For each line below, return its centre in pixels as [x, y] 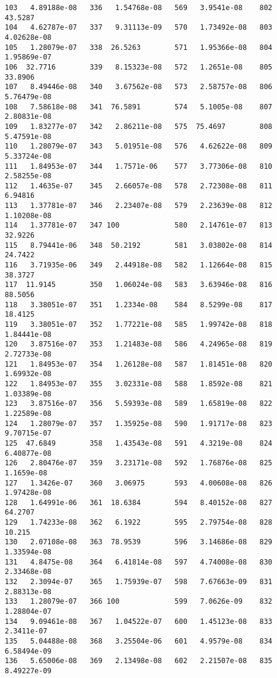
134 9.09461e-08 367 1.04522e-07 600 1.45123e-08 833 [139, 621]
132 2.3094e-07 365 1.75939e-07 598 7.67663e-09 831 [139, 582]
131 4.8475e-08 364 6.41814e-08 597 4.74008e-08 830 [139, 562]
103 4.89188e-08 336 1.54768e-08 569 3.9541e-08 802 [139, 8]
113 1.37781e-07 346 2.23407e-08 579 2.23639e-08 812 [139, 206]
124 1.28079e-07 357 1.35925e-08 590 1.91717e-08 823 [139, 423]
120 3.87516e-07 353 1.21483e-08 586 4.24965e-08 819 [139, 344]
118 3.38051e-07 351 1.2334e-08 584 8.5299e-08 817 [139, 305]
